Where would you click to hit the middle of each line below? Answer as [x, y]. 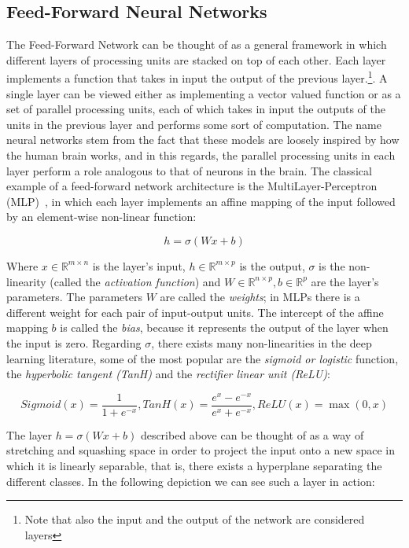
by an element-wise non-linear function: [101, 217]
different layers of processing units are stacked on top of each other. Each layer [196, 59]
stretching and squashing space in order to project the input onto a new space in [201, 450]
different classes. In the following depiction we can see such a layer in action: [191, 481]
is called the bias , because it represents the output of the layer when [224, 327]
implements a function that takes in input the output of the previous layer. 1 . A [197, 77]
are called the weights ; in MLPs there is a [260, 297]
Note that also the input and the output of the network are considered [195, 519]
